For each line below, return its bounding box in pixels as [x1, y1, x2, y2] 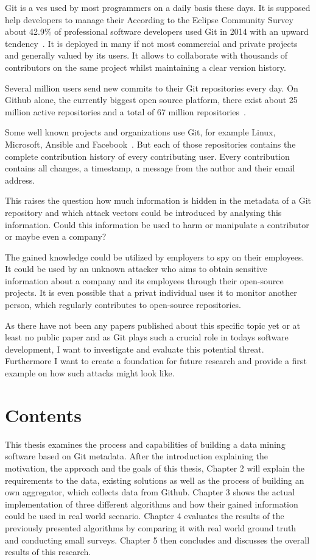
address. [5, 173, 35, 186]
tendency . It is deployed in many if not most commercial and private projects [5, 37, 298, 49]
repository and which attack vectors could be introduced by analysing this [5, 206, 282, 218]
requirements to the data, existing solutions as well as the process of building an [5, 473, 304, 486]
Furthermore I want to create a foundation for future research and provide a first [5, 354, 307, 367]
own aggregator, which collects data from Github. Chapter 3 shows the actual [5, 486, 295, 498]
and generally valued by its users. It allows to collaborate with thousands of [5, 49, 288, 62]
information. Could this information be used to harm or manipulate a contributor [5, 218, 309, 231]
